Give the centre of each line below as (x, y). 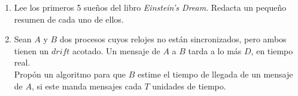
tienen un (31, 50)
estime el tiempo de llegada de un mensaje (215, 74)
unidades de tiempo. (189, 86)
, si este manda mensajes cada (86, 86)
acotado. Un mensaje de (116, 50)
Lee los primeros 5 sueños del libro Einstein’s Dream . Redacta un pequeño (150, 7)
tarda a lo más (215, 50)
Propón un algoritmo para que (70, 74)
